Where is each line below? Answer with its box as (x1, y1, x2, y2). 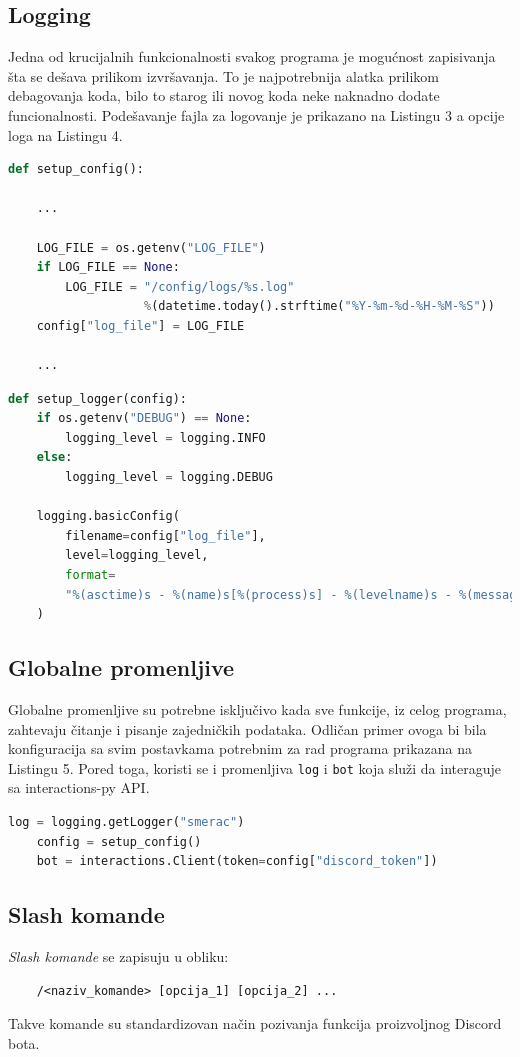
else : (36, 450, 73, 465)
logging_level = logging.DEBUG (65, 470, 273, 485)
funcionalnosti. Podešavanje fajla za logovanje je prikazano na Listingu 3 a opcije (8, 104, 505, 125)
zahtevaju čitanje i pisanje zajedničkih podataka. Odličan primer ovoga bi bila (8, 718, 487, 739)
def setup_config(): (8, 162, 145, 177)
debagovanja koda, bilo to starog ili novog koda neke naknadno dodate (8, 85, 440, 106)
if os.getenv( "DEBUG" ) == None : (36, 411, 252, 426)
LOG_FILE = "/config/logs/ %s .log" (65, 279, 295, 294)
